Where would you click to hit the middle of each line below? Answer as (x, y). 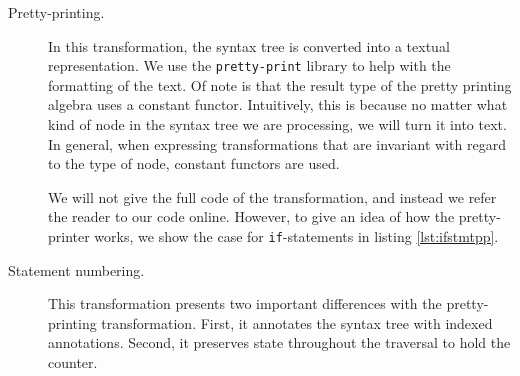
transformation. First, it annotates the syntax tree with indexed (297, 322)
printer (69, 236)
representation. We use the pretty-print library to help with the (249, 65)
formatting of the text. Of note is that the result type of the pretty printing (280, 84)
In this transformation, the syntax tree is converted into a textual (249, 45)
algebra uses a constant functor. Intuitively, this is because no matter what (278, 104)
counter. (73, 362)
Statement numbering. (76, 269)
